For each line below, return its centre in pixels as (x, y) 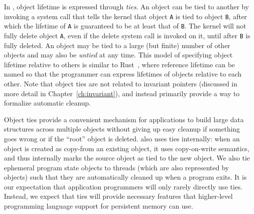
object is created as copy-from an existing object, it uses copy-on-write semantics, (127, 148)
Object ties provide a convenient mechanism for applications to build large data (124, 119)
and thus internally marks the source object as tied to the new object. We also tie (127, 158)
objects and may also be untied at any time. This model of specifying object (118, 55)
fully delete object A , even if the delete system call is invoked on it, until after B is (127, 35)
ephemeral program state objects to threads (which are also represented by (116, 167)
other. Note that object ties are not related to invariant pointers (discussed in (121, 83)
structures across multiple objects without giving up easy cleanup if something (122, 129)
